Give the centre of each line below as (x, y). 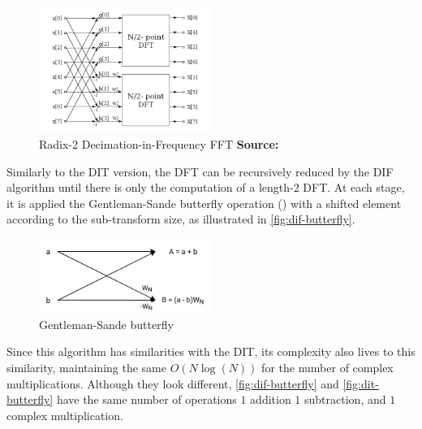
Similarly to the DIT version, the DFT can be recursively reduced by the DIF (200, 171)
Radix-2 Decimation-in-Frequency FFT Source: (159, 144)
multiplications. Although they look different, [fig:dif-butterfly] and (173, 383)
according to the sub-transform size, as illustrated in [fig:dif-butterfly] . (181, 219)
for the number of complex (327, 368)
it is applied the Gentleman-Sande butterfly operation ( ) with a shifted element (204, 203)
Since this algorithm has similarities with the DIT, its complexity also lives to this (211, 351)
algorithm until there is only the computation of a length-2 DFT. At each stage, (206, 187)
